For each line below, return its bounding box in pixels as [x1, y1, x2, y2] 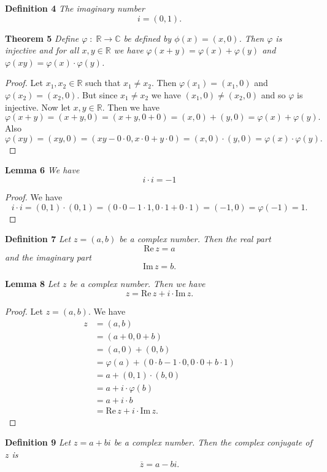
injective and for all [5, 44, 79, 57]
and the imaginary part [5, 250, 91, 263]
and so [261, 88, 286, 101]
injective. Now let [5, 100, 71, 113]
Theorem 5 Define [5, 31, 79, 44]
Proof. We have [5, 190, 63, 203]
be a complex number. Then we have [69, 277, 206, 290]
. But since [77, 88, 118, 101]
